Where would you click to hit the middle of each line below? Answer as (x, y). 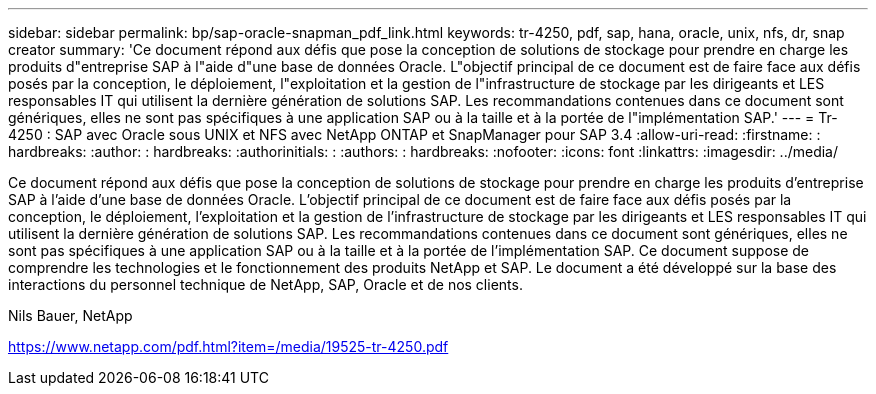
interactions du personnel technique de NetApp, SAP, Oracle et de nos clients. (265, 284)
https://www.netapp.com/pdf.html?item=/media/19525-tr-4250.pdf (228, 346)
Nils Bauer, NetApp (70, 315)
